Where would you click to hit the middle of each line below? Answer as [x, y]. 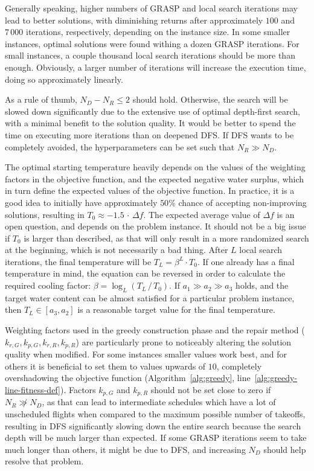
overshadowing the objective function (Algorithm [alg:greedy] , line [128, 378]
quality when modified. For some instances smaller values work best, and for [146, 354]
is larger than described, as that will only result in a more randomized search [166, 238]
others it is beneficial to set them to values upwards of [105, 366]
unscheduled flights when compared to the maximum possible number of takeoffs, [155, 413]
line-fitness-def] [33, 389]
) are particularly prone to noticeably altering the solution [184, 341]
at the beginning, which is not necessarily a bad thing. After [117, 250]
